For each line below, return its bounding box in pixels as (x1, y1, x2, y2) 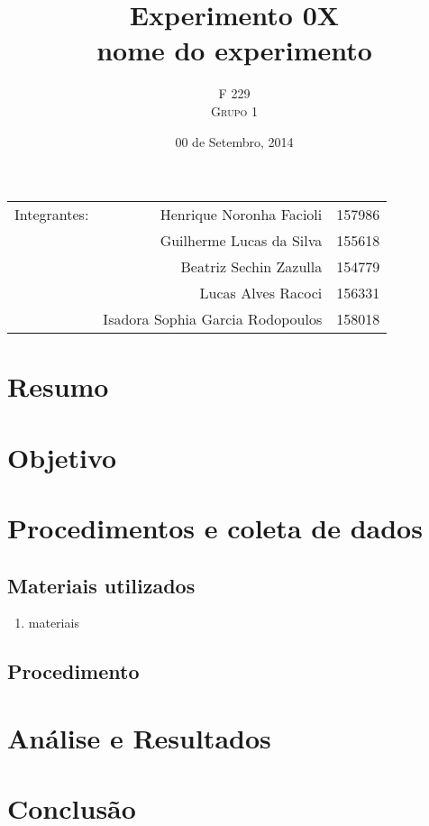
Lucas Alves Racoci (199, 282, 323, 304)
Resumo (7, 368, 109, 405)
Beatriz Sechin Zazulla (180, 256, 323, 278)
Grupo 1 (211, 101, 258, 120)
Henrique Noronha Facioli (160, 204, 323, 225)
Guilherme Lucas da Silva (160, 230, 323, 252)
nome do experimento (96, 32, 372, 69)
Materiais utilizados (7, 571, 196, 599)
